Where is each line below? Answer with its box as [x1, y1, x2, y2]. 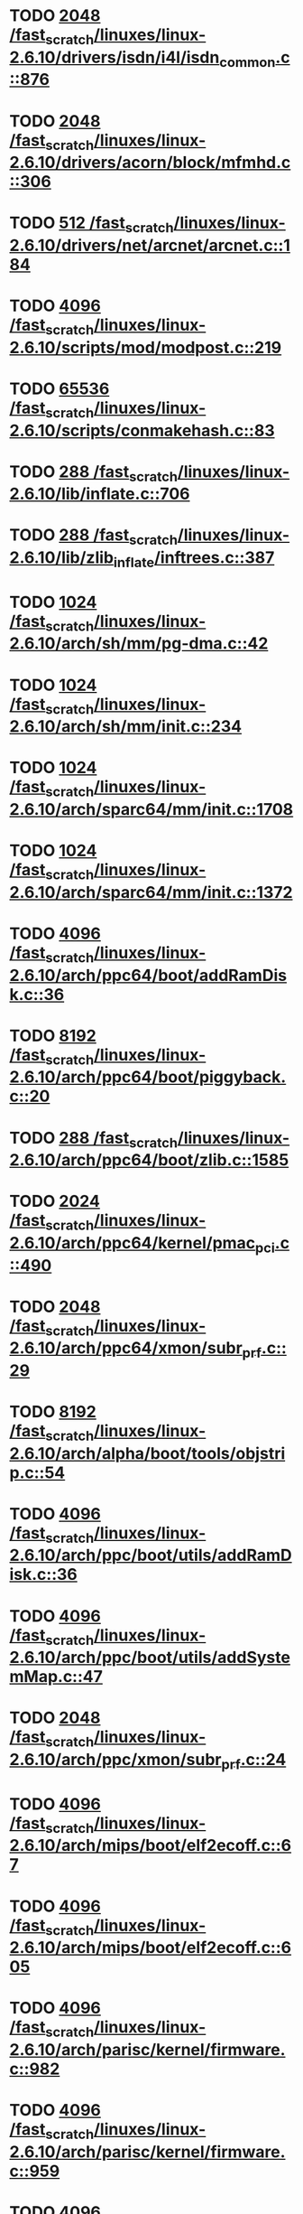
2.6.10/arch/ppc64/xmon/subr [9, 1338, 243, 1359]
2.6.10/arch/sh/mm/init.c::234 [9, 716, 242, 737]
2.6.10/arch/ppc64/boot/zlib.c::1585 [9, 1150, 289, 1171]
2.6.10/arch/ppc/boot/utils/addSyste [9, 1648, 291, 1668]
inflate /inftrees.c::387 [113, 547, 275, 571]
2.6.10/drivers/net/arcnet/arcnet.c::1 [9, 235, 291, 256]
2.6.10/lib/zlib [9, 547, 115, 568]
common [219, 53, 276, 70]
